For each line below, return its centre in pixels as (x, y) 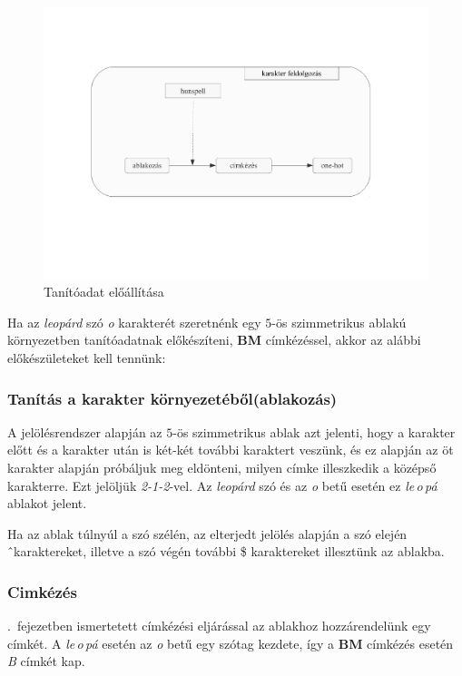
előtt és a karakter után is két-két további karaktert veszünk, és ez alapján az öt (231, 450)
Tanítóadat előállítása (104, 292)
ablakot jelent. (47, 503)
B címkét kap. (46, 661)
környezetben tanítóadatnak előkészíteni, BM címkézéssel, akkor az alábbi (214, 340)
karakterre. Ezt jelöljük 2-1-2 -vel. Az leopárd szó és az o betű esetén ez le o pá (222, 485)
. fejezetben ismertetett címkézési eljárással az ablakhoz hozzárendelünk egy (219, 626)
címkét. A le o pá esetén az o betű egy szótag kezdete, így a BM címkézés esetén (231, 643)
